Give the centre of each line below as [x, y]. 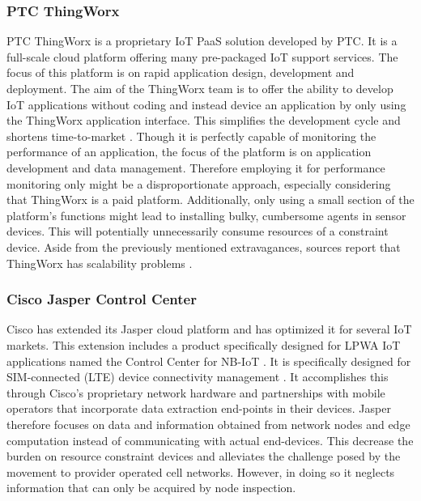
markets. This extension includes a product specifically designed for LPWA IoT [204, 344]
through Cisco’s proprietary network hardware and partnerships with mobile [196, 392]
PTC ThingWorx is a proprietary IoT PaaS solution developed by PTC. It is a [202, 41]
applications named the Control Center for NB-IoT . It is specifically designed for [209, 361]
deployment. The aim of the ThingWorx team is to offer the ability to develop [200, 88]
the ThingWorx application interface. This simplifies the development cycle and [204, 120]
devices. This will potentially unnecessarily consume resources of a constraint [198, 231]
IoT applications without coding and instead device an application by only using [206, 104]
